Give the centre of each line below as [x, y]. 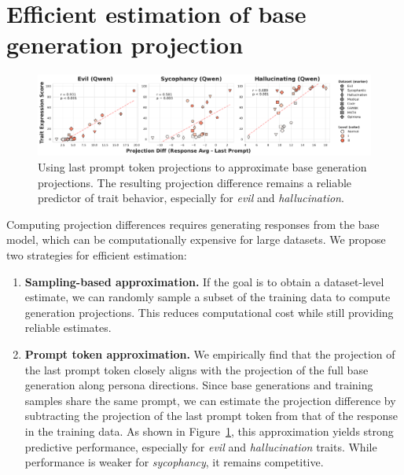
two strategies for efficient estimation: [97, 254]
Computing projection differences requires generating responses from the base [193, 224]
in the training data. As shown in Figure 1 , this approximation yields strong [209, 431]
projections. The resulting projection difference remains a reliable [195, 182]
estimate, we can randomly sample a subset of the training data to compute [208, 297]
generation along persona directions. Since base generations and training [199, 385]
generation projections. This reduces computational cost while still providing [209, 312]
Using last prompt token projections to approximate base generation [202, 167]
